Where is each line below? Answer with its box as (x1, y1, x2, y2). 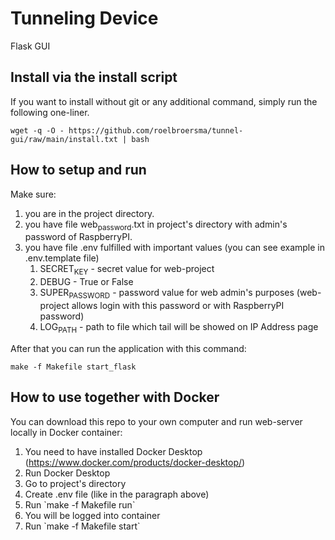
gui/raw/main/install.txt (10, 134, 118, 144)
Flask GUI (10, 40, 51, 52)
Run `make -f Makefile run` (24, 498, 136, 511)
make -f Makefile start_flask (10, 362, 137, 372)
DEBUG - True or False (39, 276, 134, 288)
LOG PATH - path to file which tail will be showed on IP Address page (39, 320, 319, 335)
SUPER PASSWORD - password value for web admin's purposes (39, 287, 295, 301)
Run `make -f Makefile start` (24, 520, 141, 532)
